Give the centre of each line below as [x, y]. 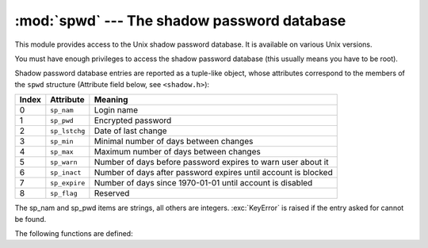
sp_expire [68, 183]
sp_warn [64, 162]
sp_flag [64, 193]
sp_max [62, 152]
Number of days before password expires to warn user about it [211, 162]
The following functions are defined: [74, 233]
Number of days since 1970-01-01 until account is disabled [203, 183]
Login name [116, 110]
